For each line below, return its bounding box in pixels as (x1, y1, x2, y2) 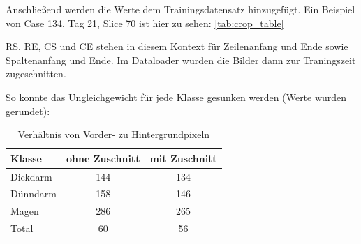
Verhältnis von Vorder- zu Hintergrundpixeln (17, 127, 210, 142)
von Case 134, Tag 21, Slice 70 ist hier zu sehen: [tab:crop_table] (6, 15, 284, 30)
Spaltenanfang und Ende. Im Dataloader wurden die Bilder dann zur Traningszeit (6, 52, 356, 67)
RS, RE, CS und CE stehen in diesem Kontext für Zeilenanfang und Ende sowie (6, 39, 348, 54)
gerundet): (6, 103, 50, 118)
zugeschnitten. (6, 66, 66, 81)
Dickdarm (10, 169, 52, 183)
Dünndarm (10, 186, 57, 201)
